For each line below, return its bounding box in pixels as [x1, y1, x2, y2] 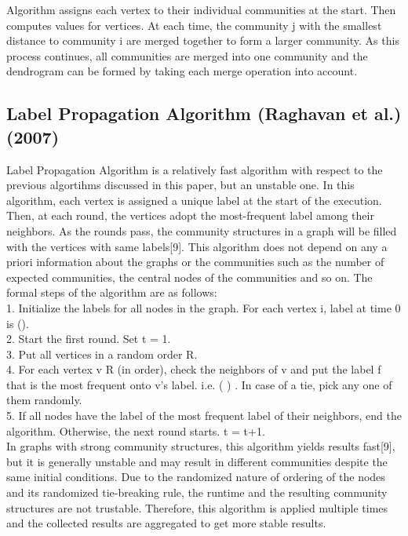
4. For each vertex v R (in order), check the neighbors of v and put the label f [6, 361, 381, 377]
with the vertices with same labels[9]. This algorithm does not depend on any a [6, 238, 388, 254]
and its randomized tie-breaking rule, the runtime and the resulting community [6, 484, 388, 501]
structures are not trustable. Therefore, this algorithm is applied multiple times [6, 499, 388, 516]
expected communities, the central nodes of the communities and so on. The [6, 268, 373, 285]
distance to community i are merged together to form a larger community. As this [6, 32, 399, 49]
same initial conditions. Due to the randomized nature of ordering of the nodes [6, 469, 385, 485]
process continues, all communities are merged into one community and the [6, 47, 368, 64]
